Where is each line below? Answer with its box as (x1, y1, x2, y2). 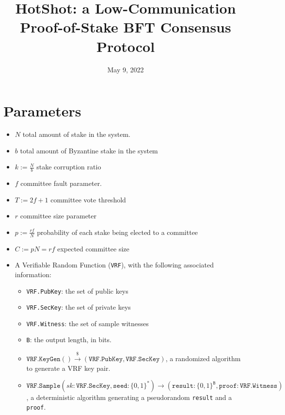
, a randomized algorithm (165, 353, 241, 363)
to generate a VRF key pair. (26, 363, 111, 373)
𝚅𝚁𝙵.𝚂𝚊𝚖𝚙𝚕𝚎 (26, 382, 61, 390)
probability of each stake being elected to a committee (37, 227, 198, 237)
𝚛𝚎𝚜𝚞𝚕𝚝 (172, 382, 194, 390)
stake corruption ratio (36, 162, 101, 172)
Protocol (96, 36, 155, 56)
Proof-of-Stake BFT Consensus (20, 17, 231, 37)
